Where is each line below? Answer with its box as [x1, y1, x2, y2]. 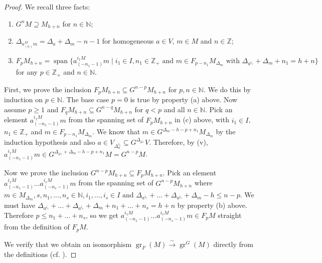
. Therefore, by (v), [149, 136, 208, 147]
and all [164, 104, 185, 114]
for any [16, 67, 38, 77]
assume [4, 104, 26, 114]
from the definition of [4, 221, 70, 232]
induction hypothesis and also [4, 136, 95, 147]
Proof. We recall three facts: [4, 2, 90, 12]
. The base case [62, 94, 109, 105]
